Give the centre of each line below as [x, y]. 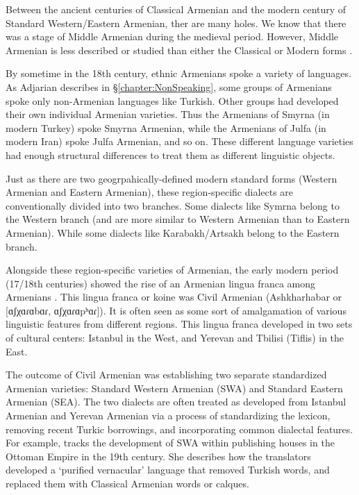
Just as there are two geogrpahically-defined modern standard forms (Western [172, 178]
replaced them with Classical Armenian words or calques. [127, 483]
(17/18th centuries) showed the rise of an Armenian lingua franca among [161, 283]
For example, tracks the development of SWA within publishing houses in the [170, 443]
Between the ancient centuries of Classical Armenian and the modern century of [176, 9]
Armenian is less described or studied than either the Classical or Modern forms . [179, 50]
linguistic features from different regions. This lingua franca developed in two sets [179, 324]
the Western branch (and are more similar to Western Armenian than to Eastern [178, 219]
